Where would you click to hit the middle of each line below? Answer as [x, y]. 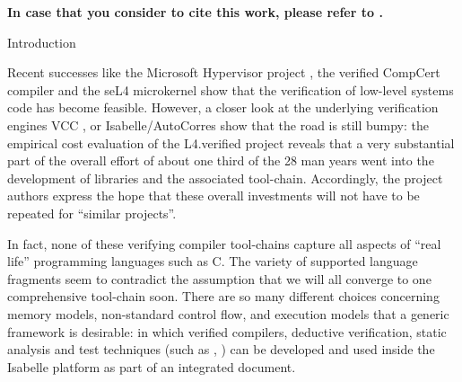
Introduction [42, 42]
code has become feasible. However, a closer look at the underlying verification [223, 107]
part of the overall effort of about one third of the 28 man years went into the [221, 160]
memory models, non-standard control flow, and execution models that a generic [228, 313]
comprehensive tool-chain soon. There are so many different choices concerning [223, 296]
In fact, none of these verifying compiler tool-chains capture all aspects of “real [224, 243]
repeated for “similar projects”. [92, 213]
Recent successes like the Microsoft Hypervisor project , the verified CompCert [224, 72]
